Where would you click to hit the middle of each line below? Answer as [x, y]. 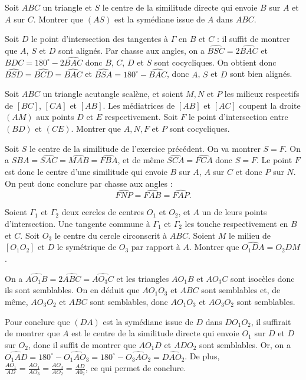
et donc [249, 171]
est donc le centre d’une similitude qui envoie [86, 171]
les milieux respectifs [262, 94]
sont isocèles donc [263, 278]
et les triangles [143, 278]
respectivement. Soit [141, 117]
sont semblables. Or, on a [245, 344]
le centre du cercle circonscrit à [111, 235]
